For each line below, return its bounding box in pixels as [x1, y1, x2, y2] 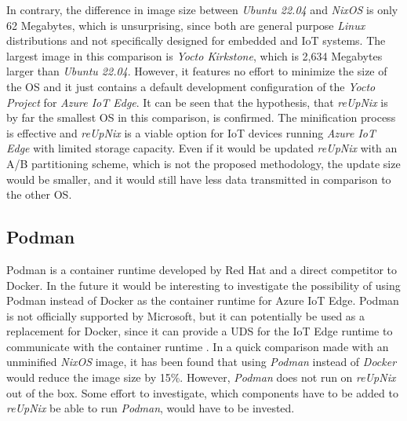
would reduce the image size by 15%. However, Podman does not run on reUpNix [6, 369, 396, 386]
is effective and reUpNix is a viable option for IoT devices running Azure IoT [6, 124, 376, 141]
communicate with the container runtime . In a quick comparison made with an [6, 338, 389, 354]
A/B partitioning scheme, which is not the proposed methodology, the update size [6, 155, 401, 171]
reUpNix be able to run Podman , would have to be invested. [6, 400, 295, 416]
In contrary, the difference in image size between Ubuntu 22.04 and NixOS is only [6, 2, 398, 17]
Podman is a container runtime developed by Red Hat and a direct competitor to [6, 261, 398, 277]
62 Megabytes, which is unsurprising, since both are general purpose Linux [6, 16, 365, 33]
